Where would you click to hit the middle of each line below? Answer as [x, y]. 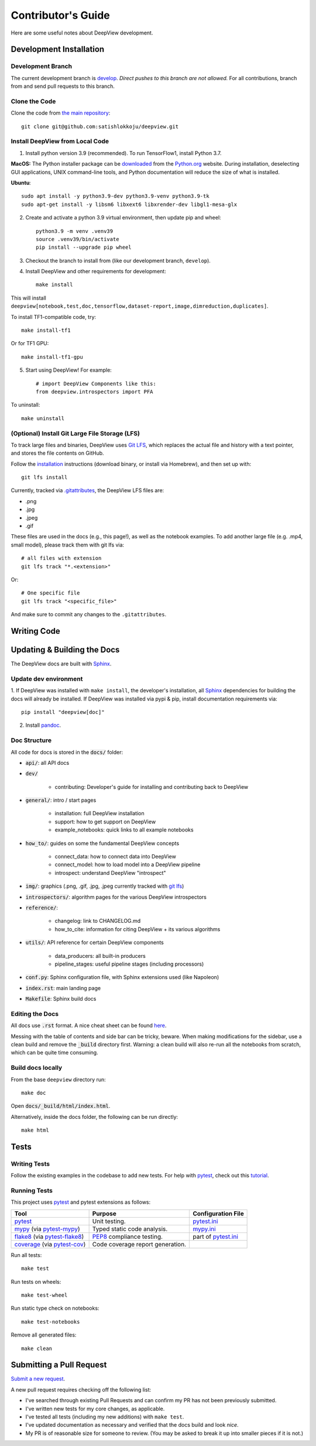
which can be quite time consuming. [55, 1053]
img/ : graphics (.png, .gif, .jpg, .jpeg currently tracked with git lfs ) [105, 886]
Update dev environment [47, 679]
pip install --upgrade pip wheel [84, 248]
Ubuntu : [21, 183]
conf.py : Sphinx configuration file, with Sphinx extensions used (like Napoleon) [122, 977]
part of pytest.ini [215, 1237]
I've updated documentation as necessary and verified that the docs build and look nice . [132, 1425]
